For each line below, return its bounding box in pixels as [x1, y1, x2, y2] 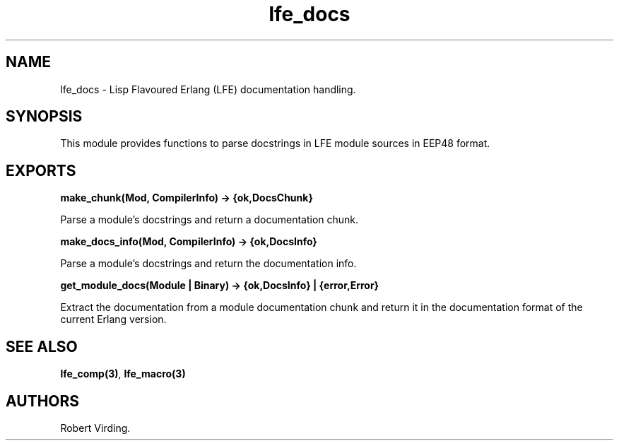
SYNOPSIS [6, 107, 83, 126]
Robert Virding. [60, 421, 131, 434]
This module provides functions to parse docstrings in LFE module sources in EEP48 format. [60, 137, 490, 150]
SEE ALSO [6, 337, 78, 356]
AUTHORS [6, 392, 80, 410]
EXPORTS [6, 161, 76, 180]
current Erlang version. [60, 313, 167, 326]
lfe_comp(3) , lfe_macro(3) [60, 368, 186, 380]
